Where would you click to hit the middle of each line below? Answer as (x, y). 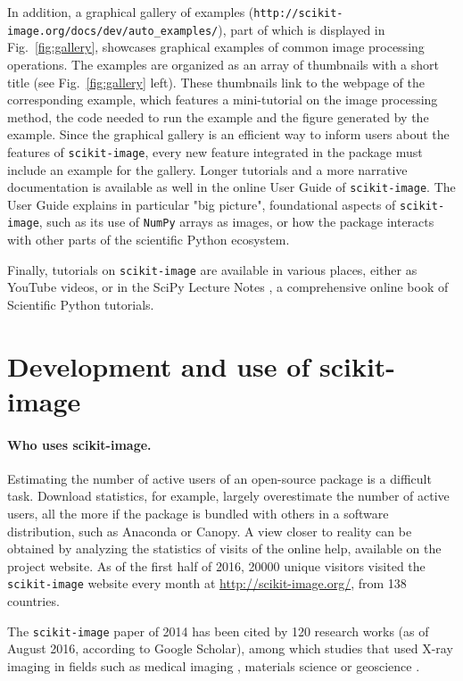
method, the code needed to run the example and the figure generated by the (218, 116)
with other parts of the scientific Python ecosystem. (149, 240)
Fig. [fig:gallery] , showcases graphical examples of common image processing (216, 47)
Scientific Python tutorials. (81, 304)
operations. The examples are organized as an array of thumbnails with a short (223, 64)
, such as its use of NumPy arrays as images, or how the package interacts (236, 222)
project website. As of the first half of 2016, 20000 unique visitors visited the (216, 565)
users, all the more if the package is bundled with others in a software (198, 514)
